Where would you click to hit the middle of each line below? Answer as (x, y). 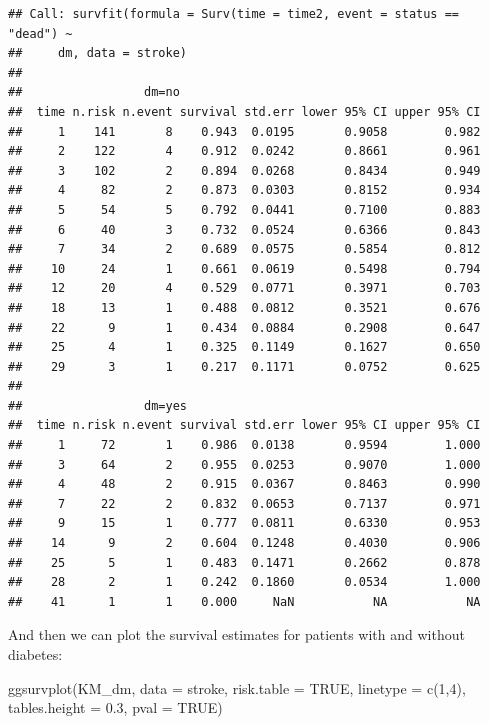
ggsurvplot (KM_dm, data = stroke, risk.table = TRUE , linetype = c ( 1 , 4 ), (237, 687)
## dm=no (94, 92)
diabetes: (35, 654)
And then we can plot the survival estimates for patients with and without (236, 634)
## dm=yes (97, 405)
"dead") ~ (40, 33)
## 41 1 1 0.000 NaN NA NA (244, 601)
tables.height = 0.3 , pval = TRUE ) (115, 707)
